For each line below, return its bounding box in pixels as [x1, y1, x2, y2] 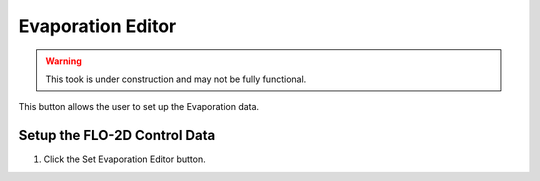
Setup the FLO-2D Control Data [18, 127, 216, 144]
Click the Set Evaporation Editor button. [43, 153, 206, 165]
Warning [45, 55, 82, 67]
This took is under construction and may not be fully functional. [45, 73, 307, 85]
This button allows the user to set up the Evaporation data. [18, 101, 260, 113]
